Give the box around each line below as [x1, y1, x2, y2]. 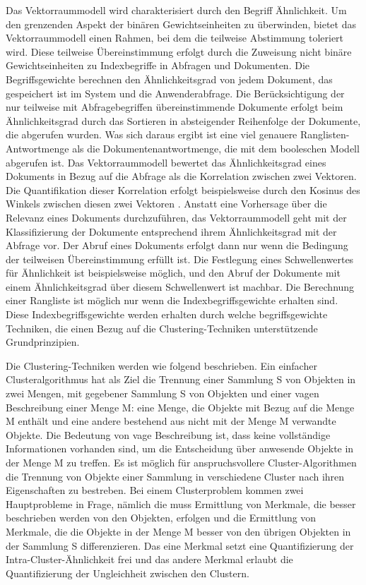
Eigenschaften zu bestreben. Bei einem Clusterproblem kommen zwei [6, 483, 304, 497]
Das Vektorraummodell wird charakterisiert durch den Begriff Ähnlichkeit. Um [6, 3, 347, 17]
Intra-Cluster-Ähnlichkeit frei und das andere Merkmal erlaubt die [6, 552, 293, 567]
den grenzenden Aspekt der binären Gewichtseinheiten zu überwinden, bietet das [6, 16, 356, 31]
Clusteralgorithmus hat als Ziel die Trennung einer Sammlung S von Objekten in [6, 372, 356, 387]
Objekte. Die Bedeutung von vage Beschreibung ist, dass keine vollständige [6, 427, 331, 442]
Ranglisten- [300, 127, 350, 142]
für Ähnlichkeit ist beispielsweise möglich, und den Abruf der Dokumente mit [6, 265, 341, 280]
